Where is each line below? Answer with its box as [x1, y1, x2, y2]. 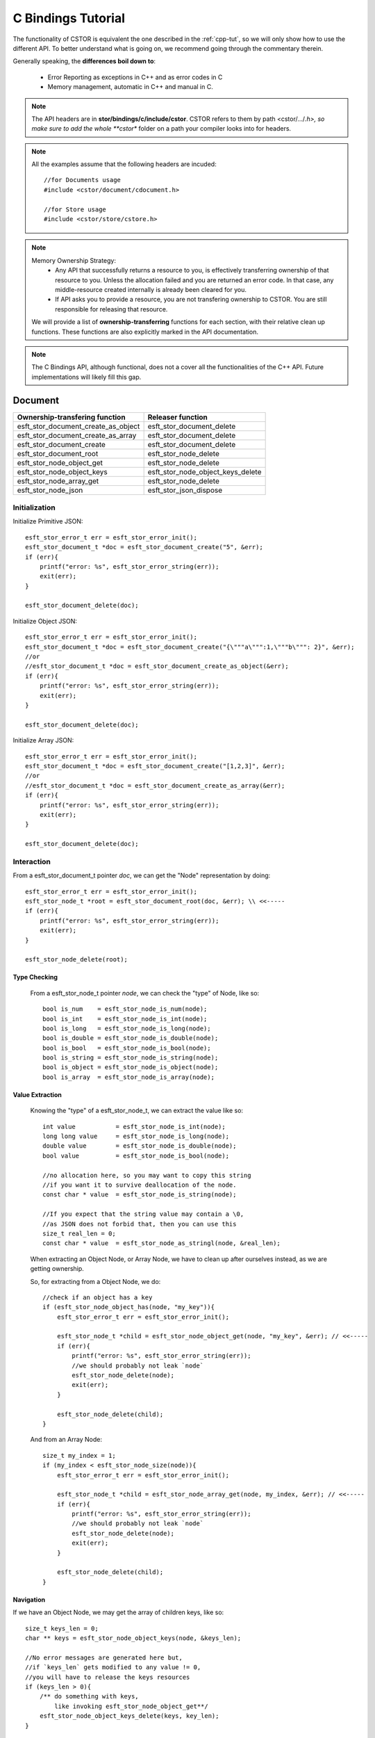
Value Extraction [12, 1090, 62, 1098]
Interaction [12, 856, 51, 866]
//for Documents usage [44, 176, 122, 184]
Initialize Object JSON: [12, 617, 78, 625]
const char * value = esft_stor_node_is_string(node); [42, 1191, 237, 1199]
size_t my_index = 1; [42, 1452, 116, 1459]
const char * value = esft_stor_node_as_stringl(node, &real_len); [42, 1240, 281, 1247]
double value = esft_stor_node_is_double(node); [42, 1142, 237, 1150]
